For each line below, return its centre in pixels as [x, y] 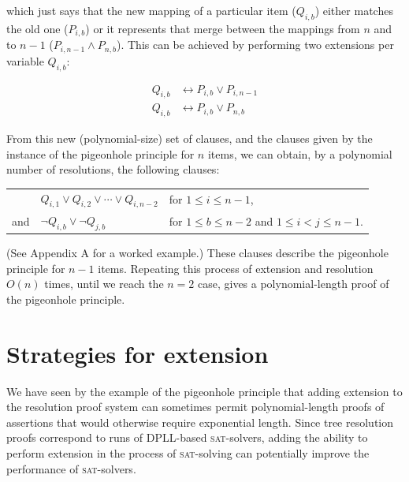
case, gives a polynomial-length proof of [293, 284]
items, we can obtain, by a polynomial [300, 153]
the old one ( [37, 28]
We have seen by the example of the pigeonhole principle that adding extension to [204, 391]
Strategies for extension [138, 353]
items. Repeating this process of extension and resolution [236, 268]
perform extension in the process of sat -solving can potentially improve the [188, 452]
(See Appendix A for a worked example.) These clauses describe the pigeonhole [197, 253]
